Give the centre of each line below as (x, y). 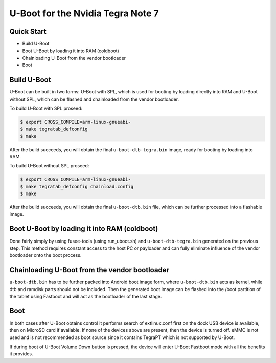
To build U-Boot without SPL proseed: (49, 166)
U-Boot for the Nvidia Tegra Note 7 (84, 13)
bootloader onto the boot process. (45, 255)
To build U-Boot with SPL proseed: (46, 108)
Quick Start (28, 31)
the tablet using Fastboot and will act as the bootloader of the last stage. (86, 296)
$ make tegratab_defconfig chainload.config (77, 187)
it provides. (21, 354)
